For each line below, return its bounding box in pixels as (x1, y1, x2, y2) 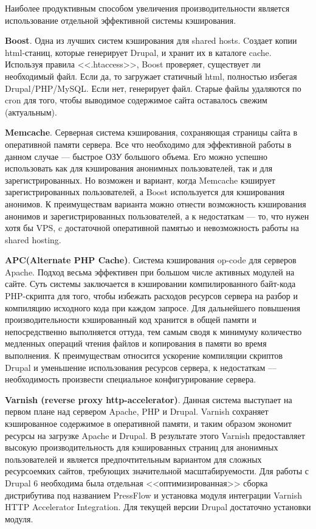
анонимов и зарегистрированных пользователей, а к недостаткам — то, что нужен (5, 209, 309, 222)
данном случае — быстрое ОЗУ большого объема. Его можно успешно (5, 150, 268, 162)
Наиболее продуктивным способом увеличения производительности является (5, 2, 290, 14)
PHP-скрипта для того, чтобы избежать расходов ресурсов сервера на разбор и (5, 289, 298, 302)
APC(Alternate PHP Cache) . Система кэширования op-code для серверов (5, 254, 297, 266)
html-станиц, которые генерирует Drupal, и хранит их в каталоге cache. (5, 46, 272, 58)
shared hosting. (5, 233, 61, 246)
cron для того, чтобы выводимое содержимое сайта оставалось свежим (5, 94, 267, 106)
